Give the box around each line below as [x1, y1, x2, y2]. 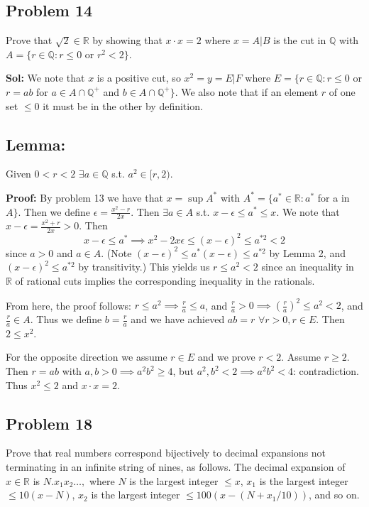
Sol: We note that [6, 70, 85, 85]
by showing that [92, 33, 163, 48]
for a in [317, 190, 350, 205]
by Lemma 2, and [269, 245, 346, 260]
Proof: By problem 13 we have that [6, 190, 163, 205]
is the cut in [273, 33, 326, 48]
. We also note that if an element [175, 84, 319, 99]
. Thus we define [30, 312, 102, 326]
